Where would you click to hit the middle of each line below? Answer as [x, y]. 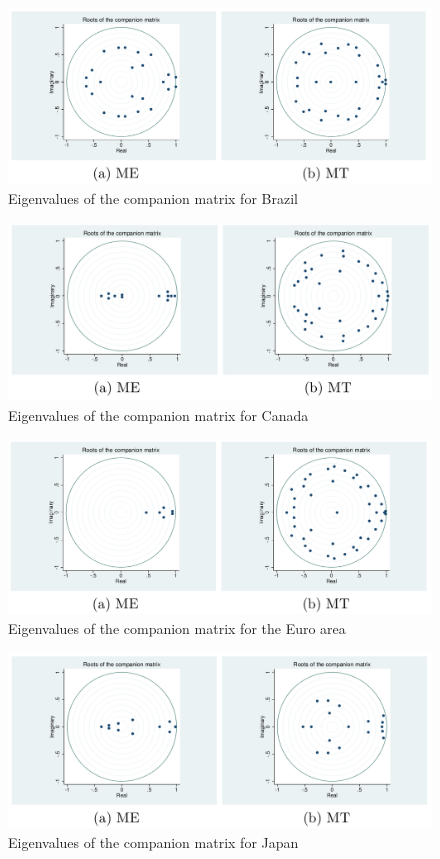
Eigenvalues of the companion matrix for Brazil [153, 198]
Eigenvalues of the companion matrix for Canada [158, 414]
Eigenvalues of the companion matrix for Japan [153, 841]
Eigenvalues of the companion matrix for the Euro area [177, 627]
